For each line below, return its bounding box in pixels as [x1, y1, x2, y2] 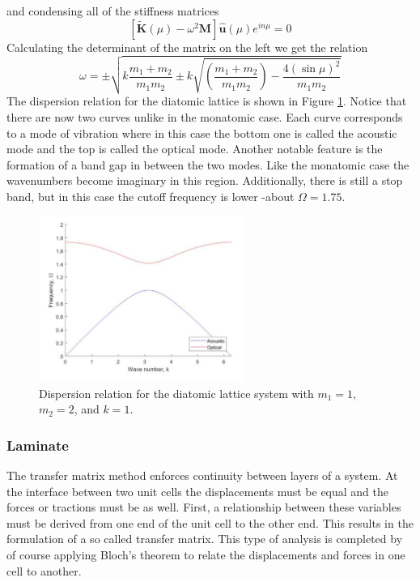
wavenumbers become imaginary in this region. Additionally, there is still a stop [6, 172, 403, 189]
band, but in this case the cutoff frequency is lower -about [6, 187, 295, 204]
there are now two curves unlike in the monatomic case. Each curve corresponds [6, 109, 403, 125]
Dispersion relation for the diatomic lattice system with [39, 384, 314, 401]
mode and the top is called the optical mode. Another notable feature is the [6, 140, 383, 157]
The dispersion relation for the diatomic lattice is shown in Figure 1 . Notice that [6, 92, 407, 109]
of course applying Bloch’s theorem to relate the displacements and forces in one [6, 546, 405, 563]
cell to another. [6, 562, 82, 579]
